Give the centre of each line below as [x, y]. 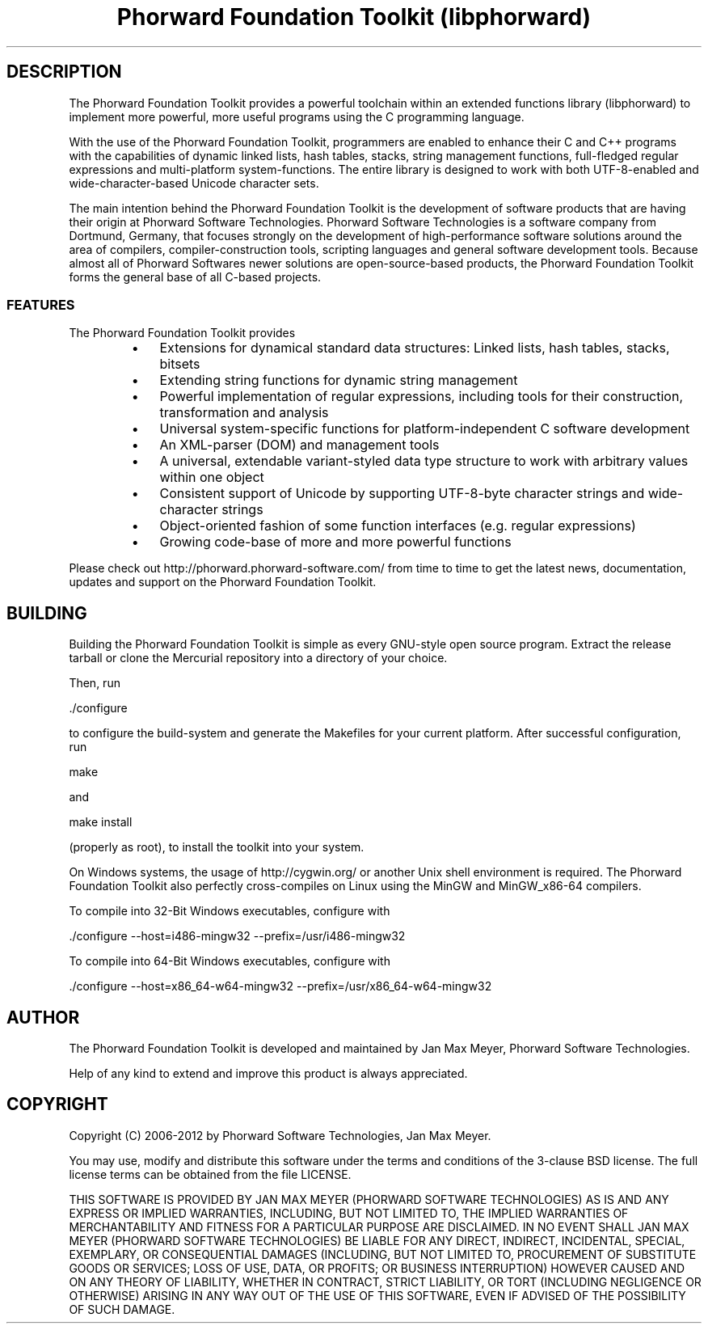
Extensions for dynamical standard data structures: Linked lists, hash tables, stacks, [415, 348]
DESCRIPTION [64, 72]
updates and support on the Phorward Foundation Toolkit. [223, 582]
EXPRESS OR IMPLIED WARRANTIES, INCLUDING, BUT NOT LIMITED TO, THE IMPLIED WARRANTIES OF [349, 1213]
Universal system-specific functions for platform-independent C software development [425, 429]
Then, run [95, 683]
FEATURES [41, 304]
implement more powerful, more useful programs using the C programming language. [297, 116]
